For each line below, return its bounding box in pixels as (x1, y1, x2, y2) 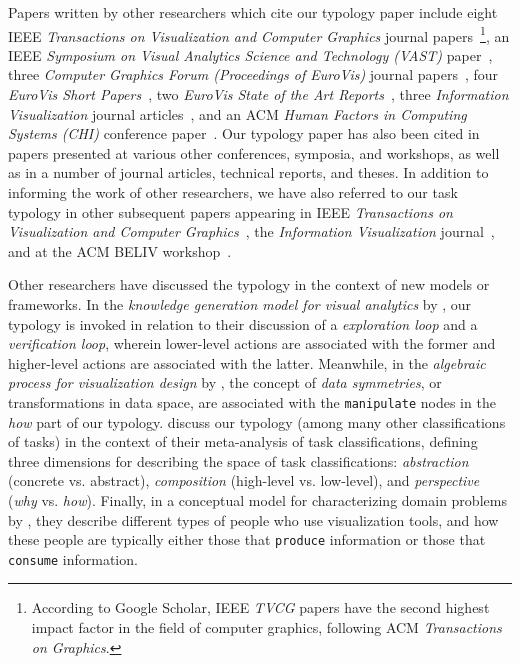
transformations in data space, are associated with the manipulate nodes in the (8, 391, 496, 412)
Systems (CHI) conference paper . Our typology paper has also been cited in (8, 123, 480, 144)
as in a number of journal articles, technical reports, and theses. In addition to (8, 162, 489, 183)
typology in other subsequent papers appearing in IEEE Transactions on (8, 201, 453, 222)
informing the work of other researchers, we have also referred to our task (8, 182, 458, 202)
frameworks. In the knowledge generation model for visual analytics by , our (8, 293, 472, 314)
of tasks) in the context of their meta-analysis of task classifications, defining (8, 431, 478, 452)
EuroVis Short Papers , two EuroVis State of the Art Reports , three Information (8, 84, 509, 105)
